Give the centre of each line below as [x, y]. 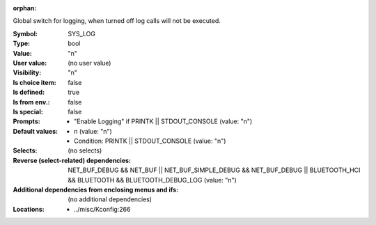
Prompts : [27, 121]
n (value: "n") [93, 131]
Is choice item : [34, 82]
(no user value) [89, 63]
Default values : [36, 131]
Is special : [28, 111]
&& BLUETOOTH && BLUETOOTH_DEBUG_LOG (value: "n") [152, 180]
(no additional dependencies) [110, 199]
